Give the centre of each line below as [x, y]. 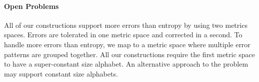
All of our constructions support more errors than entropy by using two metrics [126, 25]
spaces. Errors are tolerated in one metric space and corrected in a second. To [123, 35]
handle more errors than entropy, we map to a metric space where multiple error [127, 44]
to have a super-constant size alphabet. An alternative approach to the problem [126, 64]
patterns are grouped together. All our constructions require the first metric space [130, 54]
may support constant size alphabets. [61, 73]
